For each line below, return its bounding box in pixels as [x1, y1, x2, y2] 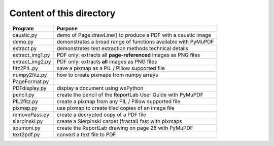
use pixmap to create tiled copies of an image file [56, 104, 175, 111]
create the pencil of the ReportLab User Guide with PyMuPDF [56, 91, 203, 98]
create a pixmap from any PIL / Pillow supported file [56, 98, 181, 105]
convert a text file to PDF [56, 131, 116, 138]
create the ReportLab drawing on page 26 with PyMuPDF [56, 124, 194, 131]
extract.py [12, 44, 37, 52]
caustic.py [12, 31, 38, 38]
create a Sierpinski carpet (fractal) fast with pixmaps [56, 118, 182, 125]
